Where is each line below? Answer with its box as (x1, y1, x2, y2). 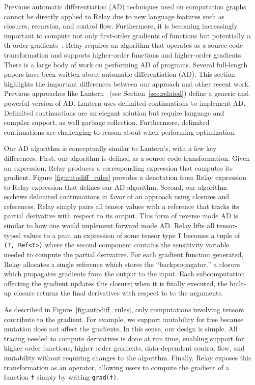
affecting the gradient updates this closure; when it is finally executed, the (4, 278, 227, 288)
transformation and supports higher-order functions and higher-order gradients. (4, 49, 243, 59)
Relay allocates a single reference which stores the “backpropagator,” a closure (4, 259, 240, 269)
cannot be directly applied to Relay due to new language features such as (4, 11, 225, 21)
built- (229, 278, 246, 288)
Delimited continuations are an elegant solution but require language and (4, 107, 225, 118)
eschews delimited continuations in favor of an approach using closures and (4, 191, 229, 202)
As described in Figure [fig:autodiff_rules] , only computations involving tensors (4, 304, 244, 314)
